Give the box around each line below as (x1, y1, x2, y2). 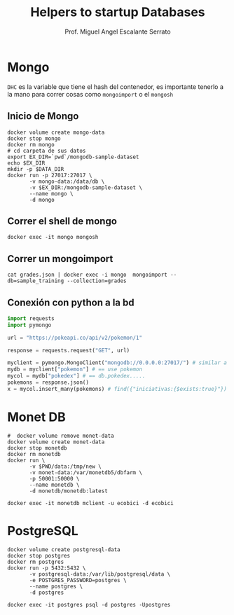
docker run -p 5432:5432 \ (7, 565, 86, 572)
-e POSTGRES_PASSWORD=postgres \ (29, 576, 128, 583)
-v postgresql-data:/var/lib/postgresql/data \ (29, 570, 171, 578)
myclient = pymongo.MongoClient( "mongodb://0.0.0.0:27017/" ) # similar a (7, 359, 228, 366)
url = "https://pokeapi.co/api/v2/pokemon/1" (7, 334, 142, 341)
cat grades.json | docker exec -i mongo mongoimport (7, 271, 168, 279)
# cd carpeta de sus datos (7, 147, 86, 154)
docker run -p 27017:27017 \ (7, 172, 92, 179)
